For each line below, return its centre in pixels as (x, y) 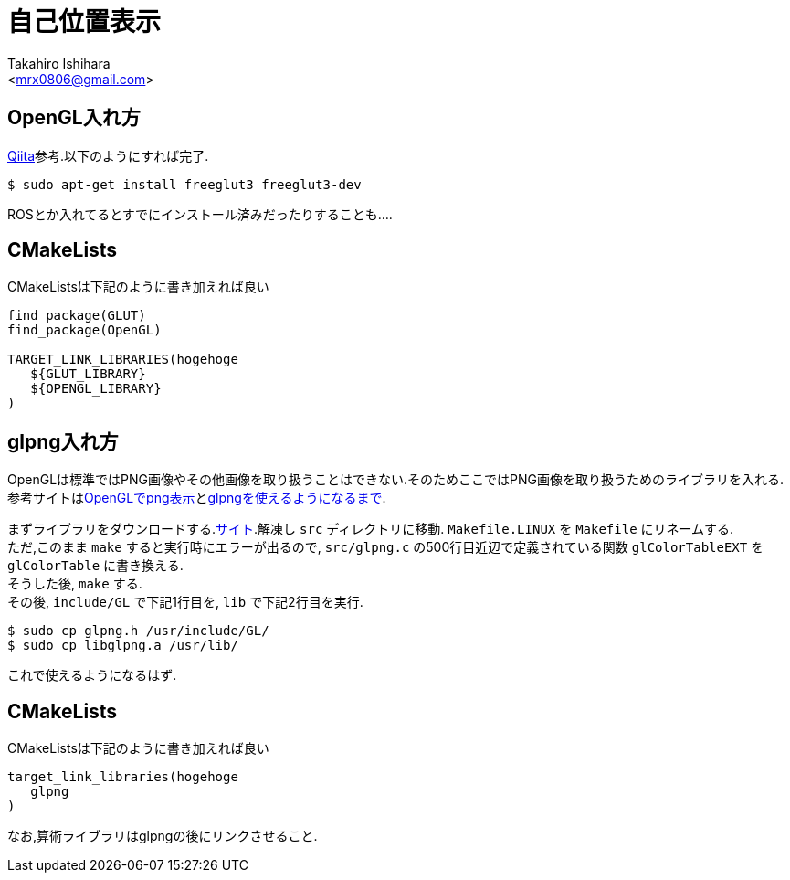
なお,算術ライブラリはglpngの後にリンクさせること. (163, 836)
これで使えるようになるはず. (92, 675)
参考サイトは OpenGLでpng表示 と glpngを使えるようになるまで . (197, 498)
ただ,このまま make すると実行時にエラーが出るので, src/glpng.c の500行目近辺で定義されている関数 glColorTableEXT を (386, 547)
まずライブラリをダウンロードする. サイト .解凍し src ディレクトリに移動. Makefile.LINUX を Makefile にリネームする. (371, 529)
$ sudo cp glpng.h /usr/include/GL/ (138, 631)
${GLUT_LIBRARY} (88, 374)
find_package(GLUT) (77, 316)
